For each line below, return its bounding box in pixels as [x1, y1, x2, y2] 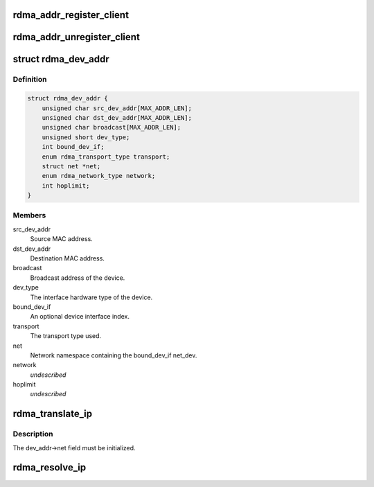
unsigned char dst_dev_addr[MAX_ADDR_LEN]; [42, 114, 192, 121]
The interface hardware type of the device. [30, 293, 153, 301]
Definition [12, 75, 47, 85]
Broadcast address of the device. [30, 274, 125, 282]
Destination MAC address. [30, 254, 105, 263]
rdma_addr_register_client [12, 9, 130, 21]
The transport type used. [30, 332, 102, 340]
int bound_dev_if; [42, 143, 105, 151]
